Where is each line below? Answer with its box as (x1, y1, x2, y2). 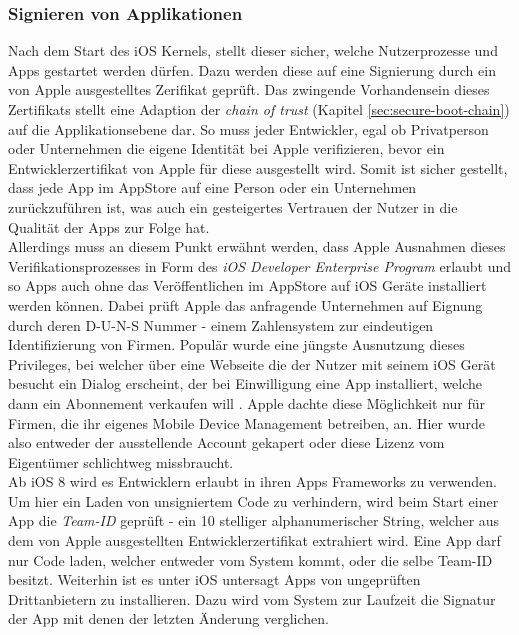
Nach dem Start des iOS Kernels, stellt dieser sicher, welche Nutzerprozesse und (8, 40, 498, 61)
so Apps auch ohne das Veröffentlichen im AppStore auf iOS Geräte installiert (8, 275, 487, 296)
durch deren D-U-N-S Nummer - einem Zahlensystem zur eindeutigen (8, 314, 434, 335)
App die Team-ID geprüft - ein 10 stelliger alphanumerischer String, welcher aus (8, 510, 500, 531)
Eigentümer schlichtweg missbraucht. (8, 451, 234, 472)
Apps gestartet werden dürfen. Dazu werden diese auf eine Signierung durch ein (8, 59, 496, 80)
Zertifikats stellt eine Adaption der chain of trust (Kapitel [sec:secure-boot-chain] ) (8, 99, 510, 119)
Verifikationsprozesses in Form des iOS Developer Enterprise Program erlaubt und (8, 255, 512, 276)
